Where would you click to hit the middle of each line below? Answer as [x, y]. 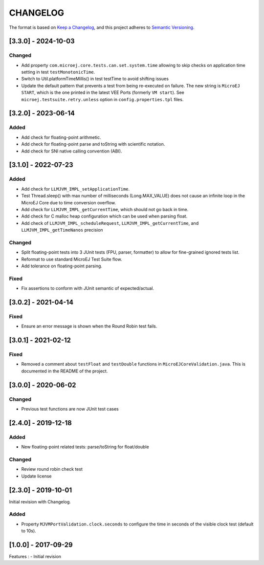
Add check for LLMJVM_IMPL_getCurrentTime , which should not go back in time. [105, 209]
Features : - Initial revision [35, 557]
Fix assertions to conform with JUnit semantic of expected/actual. [88, 288]
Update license [36, 476]
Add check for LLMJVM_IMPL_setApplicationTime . [76, 189]
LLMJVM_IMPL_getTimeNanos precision [62, 230]
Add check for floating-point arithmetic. [61, 137]
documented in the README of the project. [65, 371]
